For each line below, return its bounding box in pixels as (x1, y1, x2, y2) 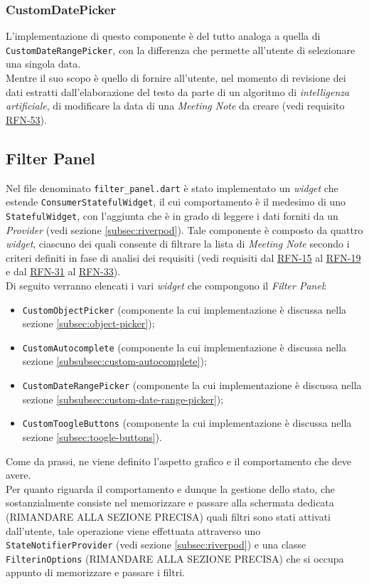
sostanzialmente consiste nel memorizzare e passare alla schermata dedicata (6, 495, 334, 510)
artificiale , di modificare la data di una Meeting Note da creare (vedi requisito (6, 98, 345, 113)
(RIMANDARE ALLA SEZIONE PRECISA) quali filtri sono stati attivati (6, 509, 331, 524)
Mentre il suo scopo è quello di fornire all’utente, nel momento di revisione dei (6, 70, 346, 85)
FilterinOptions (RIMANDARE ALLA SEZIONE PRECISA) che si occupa (6, 551, 344, 566)
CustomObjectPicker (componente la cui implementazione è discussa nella (22, 302, 347, 317)
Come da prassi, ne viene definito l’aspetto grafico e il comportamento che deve (6, 453, 352, 468)
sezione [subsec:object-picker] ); (22, 316, 155, 331)
